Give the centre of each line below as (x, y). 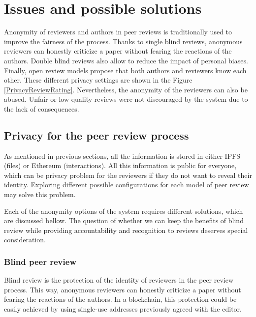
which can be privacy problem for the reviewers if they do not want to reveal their (128, 175)
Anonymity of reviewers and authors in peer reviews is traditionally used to (118, 32)
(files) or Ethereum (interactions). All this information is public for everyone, (120, 165)
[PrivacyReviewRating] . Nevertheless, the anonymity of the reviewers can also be (126, 89)
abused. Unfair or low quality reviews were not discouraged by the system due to (126, 99)
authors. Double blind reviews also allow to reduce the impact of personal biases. (126, 60)
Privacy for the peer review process (96, 135)
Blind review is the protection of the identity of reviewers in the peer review (119, 280)
